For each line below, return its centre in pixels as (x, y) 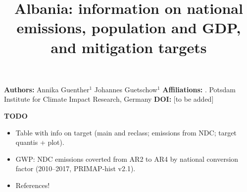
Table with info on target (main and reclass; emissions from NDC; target (126, 132)
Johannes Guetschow (126, 89)
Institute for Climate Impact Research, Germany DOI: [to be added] (109, 99)
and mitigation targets (129, 47)
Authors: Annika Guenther (47, 89)
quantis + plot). (40, 142)
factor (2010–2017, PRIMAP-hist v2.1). (75, 168)
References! (33, 185)
